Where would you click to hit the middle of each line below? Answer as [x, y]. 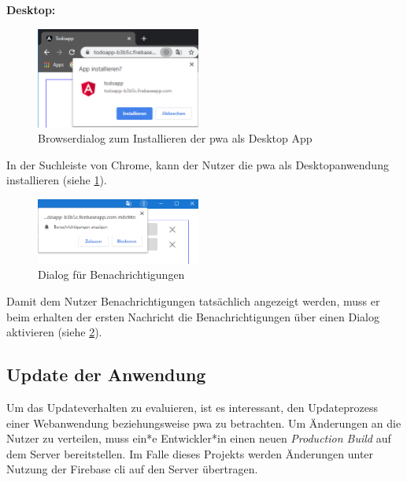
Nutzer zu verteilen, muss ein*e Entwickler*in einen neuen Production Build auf [199, 438]
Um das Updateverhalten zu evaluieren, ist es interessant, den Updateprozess [192, 408]
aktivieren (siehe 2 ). [54, 332]
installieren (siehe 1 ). [57, 180]
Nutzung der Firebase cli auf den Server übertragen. [132, 469]
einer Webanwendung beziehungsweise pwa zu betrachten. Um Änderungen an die [204, 423]
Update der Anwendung [106, 374]
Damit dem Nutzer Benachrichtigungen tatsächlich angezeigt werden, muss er [193, 301]
